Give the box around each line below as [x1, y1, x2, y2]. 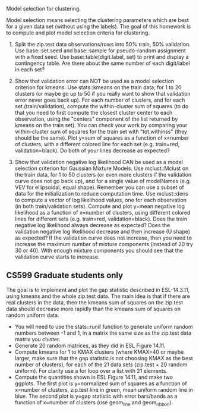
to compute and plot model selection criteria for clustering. [6, 29, 150, 36]
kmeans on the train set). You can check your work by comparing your [14, 122, 188, 128]
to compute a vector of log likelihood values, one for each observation [14, 196, 187, 203]
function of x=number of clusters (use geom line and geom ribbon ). [14, 398, 173, 407]
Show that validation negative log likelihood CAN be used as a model [14, 159, 183, 165]
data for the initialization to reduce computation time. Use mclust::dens [14, 190, 188, 197]
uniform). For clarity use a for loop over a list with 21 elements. [14, 367, 168, 374]
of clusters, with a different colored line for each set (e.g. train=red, [14, 141, 180, 147]
